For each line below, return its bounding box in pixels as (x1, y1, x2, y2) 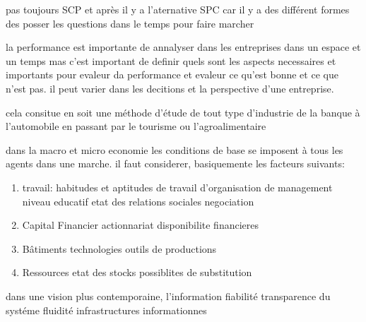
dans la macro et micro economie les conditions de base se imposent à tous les (6, 142, 343, 157)
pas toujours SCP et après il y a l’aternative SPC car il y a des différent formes (6, 2, 350, 16)
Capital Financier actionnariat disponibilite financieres (22, 217, 259, 232)
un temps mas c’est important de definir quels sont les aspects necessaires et (6, 53, 336, 68)
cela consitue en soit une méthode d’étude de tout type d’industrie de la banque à (6, 105, 360, 119)
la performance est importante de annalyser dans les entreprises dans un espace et (6, 40, 361, 54)
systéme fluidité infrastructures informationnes (6, 302, 207, 317)
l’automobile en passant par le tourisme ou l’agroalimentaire (6, 119, 266, 133)
